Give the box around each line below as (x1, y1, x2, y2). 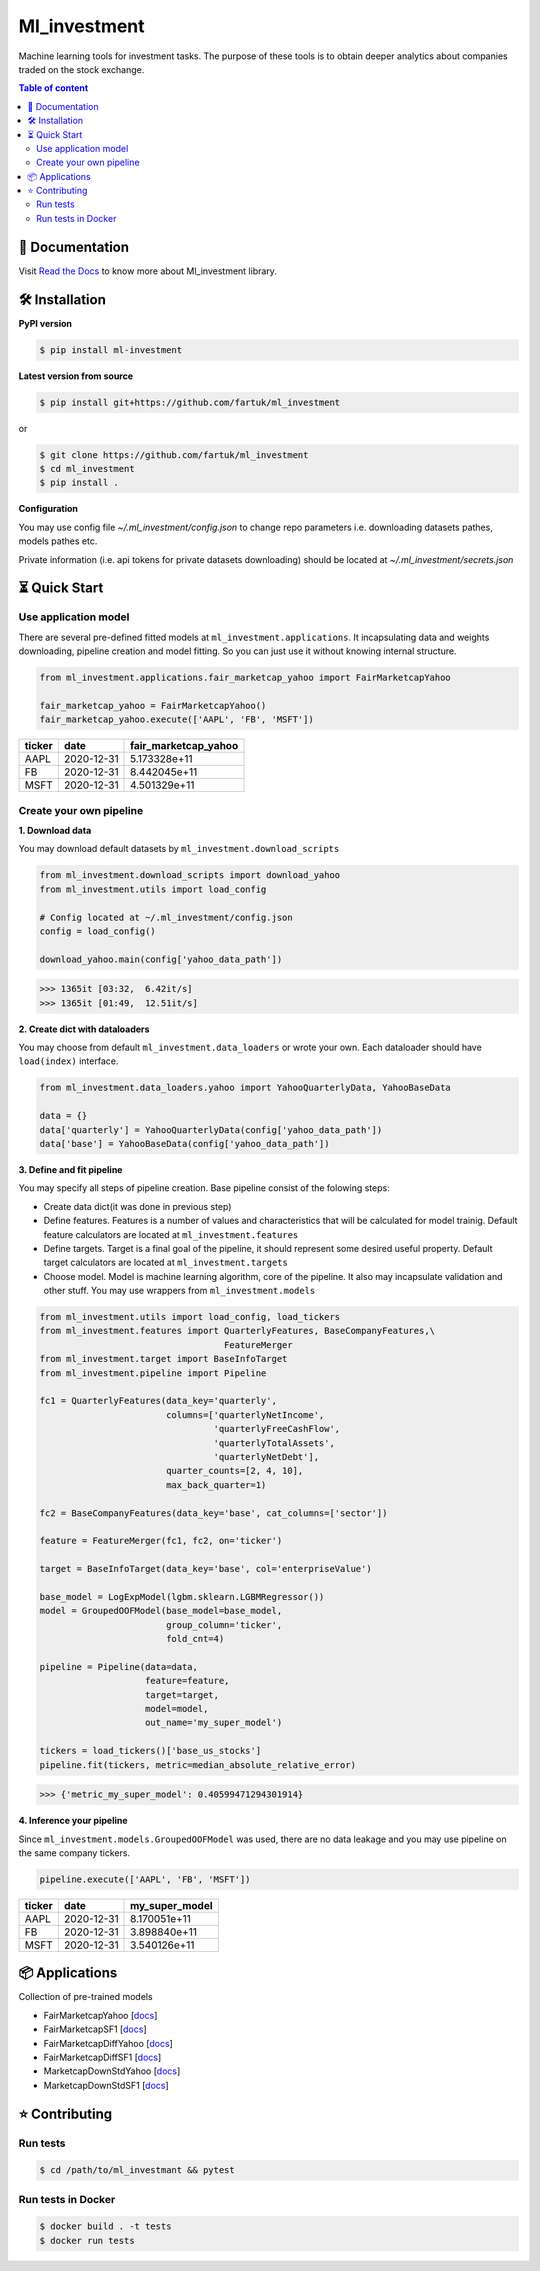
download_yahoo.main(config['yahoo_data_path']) (39, 953, 283, 965)
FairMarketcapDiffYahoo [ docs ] (43, 2037, 174, 2049)
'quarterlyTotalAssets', (213, 1437, 335, 1449)
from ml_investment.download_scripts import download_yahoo (39, 870, 341, 881)
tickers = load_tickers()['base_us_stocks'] (39, 1745, 262, 1757)
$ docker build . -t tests (39, 2221, 172, 2232)
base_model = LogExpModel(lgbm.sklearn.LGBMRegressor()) (39, 1591, 325, 1602)
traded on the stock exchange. (18, 63, 145, 75)
